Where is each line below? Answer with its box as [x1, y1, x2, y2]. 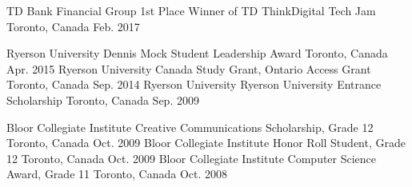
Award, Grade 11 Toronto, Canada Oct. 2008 [6, 165, 227, 182]
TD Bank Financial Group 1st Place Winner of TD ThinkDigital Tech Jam [6, 2, 376, 18]
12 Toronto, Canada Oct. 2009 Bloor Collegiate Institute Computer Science [6, 149, 377, 166]
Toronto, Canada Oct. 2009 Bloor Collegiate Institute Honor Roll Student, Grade [6, 134, 406, 151]
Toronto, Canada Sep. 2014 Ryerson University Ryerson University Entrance [6, 76, 382, 93]
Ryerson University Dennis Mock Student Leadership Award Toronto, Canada [6, 45, 388, 62]
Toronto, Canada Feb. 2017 [6, 18, 140, 34]
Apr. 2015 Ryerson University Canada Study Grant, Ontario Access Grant [6, 60, 371, 77]
